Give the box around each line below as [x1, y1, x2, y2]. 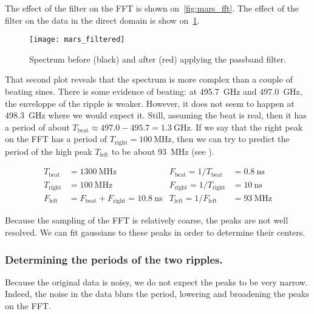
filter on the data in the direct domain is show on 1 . [5, 13, 200, 26]
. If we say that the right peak [190, 120, 303, 133]
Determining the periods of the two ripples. [5, 251, 223, 267]
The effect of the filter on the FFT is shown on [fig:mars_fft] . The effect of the [5, 2, 299, 14]
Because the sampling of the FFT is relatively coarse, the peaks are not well [5, 214, 288, 227]
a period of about [5, 120, 70, 133]
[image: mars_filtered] [29, 35, 125, 44]
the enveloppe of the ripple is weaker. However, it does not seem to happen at [5, 97, 295, 109]
